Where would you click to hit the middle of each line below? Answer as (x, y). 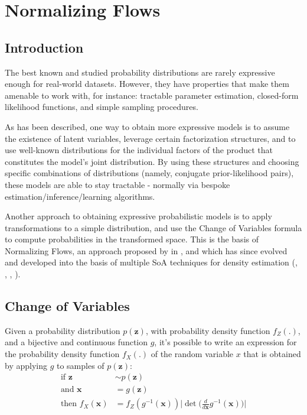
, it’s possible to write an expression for (226, 342)
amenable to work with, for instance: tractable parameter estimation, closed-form (152, 95)
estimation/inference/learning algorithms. (80, 196)
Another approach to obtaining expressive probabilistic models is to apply (138, 216)
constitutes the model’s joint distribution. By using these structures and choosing (152, 161)
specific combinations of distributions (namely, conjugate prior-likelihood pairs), (149, 173)
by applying (26, 365)
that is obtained (272, 354)
